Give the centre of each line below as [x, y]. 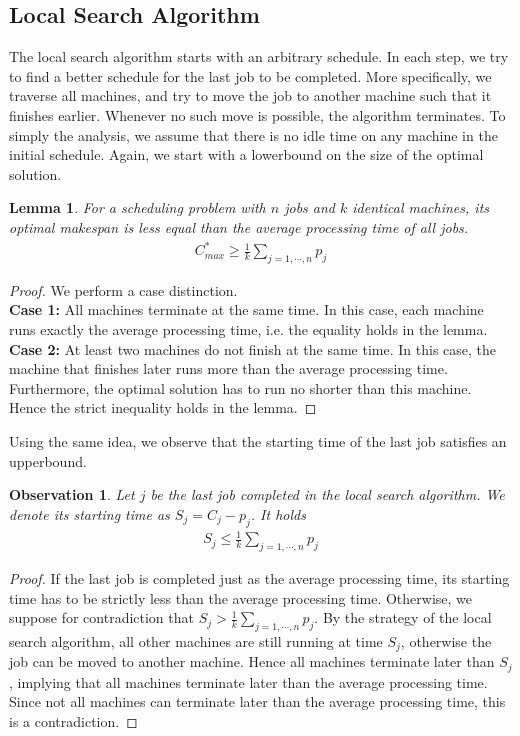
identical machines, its [421, 207]
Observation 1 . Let [72, 494]
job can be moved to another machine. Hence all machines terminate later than [252, 661]
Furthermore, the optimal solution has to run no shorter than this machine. [240, 387]
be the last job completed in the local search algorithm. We [327, 494]
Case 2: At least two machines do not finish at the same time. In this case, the [253, 348]
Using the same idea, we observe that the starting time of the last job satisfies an [258, 441]
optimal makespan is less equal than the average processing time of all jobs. [239, 226]
